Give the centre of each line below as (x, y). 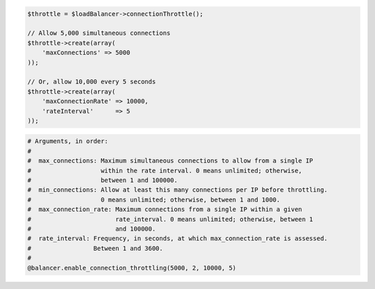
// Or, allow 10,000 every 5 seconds (92, 82)
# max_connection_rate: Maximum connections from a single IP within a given (165, 209)
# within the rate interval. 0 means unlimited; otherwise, (165, 171)
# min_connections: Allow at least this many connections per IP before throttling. (177, 190)
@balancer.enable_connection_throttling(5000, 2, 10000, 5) (132, 268)
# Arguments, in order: (68, 141)
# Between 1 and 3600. (95, 248)
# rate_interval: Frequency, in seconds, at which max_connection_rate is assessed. (177, 239)
